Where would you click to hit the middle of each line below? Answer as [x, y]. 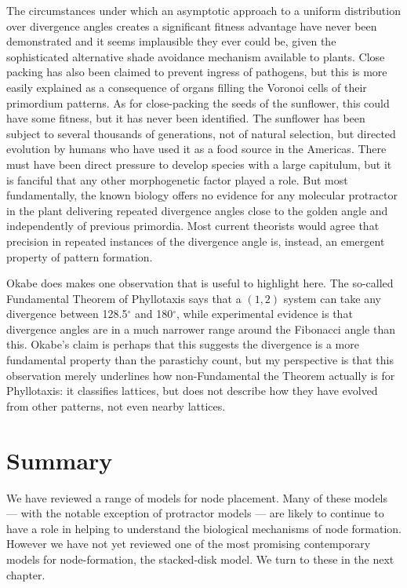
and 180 [154, 314]
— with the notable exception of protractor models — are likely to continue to [195, 513]
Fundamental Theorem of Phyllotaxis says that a [124, 298]
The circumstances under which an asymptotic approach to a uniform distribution [203, 10]
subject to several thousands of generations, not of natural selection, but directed [201, 133]
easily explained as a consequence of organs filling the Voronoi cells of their [187, 87]
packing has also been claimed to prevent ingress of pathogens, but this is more [197, 72]
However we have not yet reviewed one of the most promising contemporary [189, 544]
